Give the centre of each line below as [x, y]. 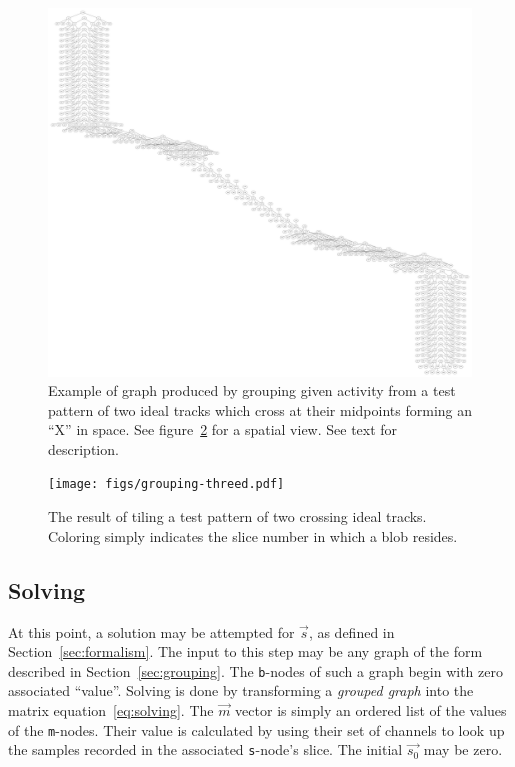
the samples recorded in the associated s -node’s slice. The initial [205, 749]
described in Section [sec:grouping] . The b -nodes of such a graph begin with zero [255, 670]
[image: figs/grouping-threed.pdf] [166, 484]
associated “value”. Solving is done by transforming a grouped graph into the [241, 690]
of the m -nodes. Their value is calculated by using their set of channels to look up [256, 729]
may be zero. [463, 749]
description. [83, 448]
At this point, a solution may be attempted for [151, 631]
